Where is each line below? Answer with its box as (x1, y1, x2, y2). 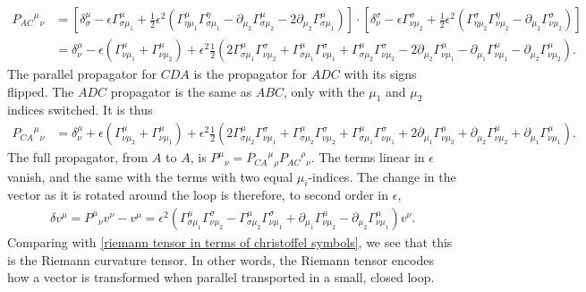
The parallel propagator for (7, 64, 157, 83)
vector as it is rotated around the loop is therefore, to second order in (7, 185, 389, 204)
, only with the (283, 82, 365, 100)
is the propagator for (193, 64, 308, 83)
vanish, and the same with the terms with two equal (7, 167, 293, 185)
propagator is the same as (110, 82, 252, 100)
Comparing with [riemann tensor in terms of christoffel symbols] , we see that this (7, 232, 453, 251)
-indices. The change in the (308, 167, 456, 185)
